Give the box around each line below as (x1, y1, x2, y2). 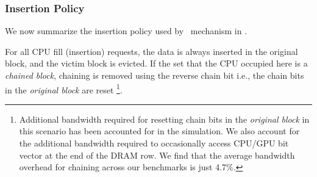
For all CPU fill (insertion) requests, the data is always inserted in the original (5, 45, 298, 57)
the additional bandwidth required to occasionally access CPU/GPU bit (19, 137, 289, 150)
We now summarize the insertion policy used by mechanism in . (5, 24, 248, 37)
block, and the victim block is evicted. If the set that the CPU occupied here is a (5, 57, 308, 70)
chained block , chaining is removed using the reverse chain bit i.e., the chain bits (5, 69, 304, 81)
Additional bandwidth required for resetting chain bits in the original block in (19, 112, 310, 125)
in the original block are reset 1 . (5, 81, 123, 96)
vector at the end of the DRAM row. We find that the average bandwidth (19, 148, 295, 161)
